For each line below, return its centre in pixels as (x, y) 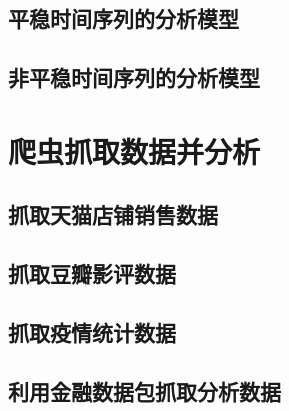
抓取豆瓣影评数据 (92, 273)
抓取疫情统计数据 (92, 331)
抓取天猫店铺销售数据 (113, 214)
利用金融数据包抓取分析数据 (144, 390)
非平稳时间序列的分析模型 (134, 77)
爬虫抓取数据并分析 (134, 150)
